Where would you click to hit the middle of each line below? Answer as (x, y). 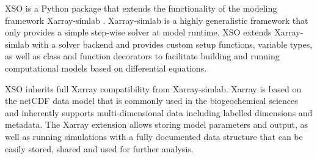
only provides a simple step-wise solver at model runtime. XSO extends (138, 32)
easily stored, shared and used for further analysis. (99, 148)
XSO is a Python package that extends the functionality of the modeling (141, 8)
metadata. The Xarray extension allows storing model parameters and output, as (157, 124)
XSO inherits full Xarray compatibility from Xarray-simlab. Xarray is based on (153, 88)
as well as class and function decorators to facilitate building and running (142, 56)
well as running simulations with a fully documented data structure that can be (154, 136)
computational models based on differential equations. (106, 68)
